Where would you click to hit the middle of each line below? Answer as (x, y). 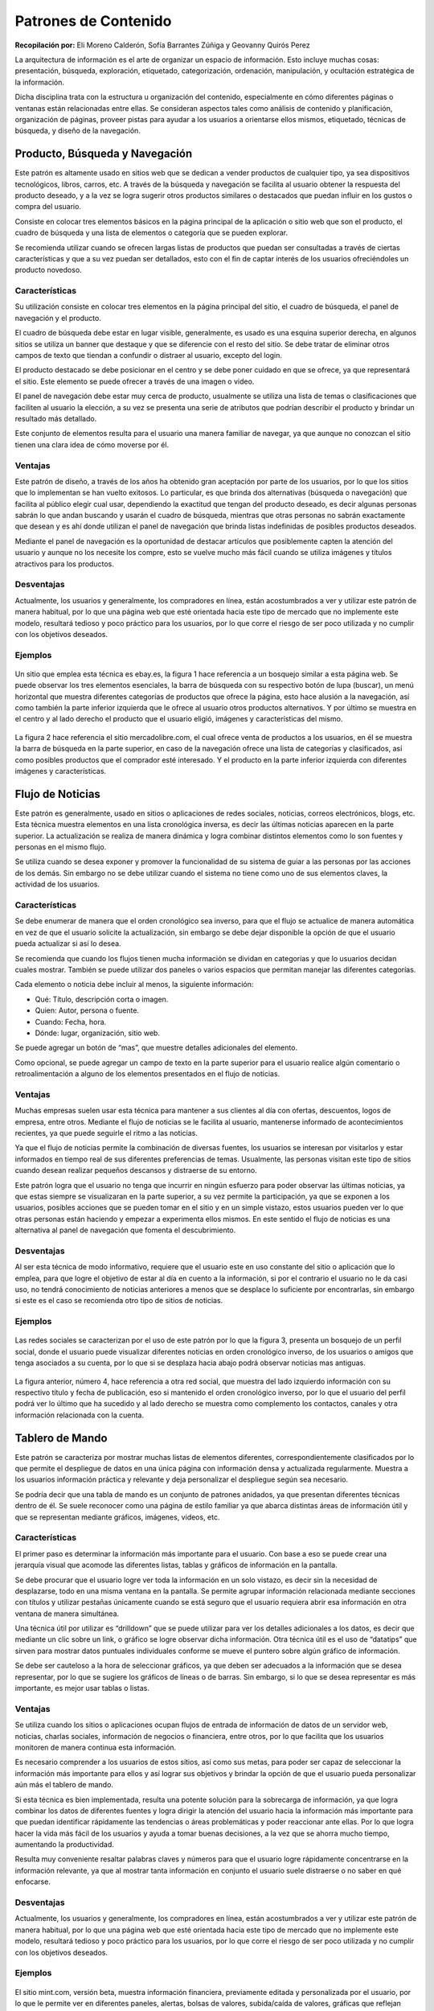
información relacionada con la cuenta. (80, 1415)
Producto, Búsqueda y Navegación (104, 154)
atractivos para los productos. (64, 564)
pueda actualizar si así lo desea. (68, 944)
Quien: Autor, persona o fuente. (87, 1010)
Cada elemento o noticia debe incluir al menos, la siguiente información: (134, 985)
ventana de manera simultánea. (67, 1614)
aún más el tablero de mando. (64, 1785)
